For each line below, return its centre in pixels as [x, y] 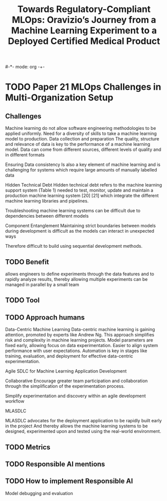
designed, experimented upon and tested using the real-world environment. [83, 431]
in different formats [25, 155]
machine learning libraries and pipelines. [47, 201]
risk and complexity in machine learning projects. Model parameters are [79, 340]
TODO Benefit [27, 262]
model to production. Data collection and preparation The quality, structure [82, 139]
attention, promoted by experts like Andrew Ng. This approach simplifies [80, 335]
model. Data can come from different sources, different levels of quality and [83, 149]
